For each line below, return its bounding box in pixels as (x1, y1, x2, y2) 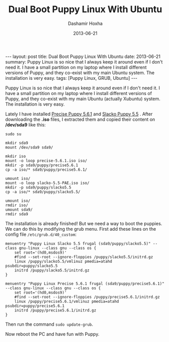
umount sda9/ (5, 207, 33, 212)
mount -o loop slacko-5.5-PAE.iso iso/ (5, 180, 90, 185)
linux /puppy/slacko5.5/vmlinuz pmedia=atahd (14, 259, 113, 264)
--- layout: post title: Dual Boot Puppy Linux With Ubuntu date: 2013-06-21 (5, 53, 161, 59)
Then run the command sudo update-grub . (5, 321, 93, 327)
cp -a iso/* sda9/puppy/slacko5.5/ (5, 189, 81, 194)
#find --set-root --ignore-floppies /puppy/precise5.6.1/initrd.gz (14, 294, 160, 299)
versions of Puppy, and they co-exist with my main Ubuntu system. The (5, 70, 155, 76)
